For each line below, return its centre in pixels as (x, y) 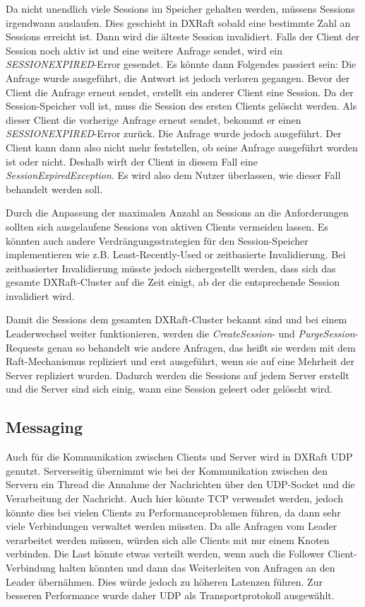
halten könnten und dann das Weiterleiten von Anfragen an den (197, 567)
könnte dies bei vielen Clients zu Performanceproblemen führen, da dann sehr (173, 512)
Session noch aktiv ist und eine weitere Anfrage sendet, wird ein (144, 50)
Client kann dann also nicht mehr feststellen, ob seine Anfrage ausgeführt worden (182, 147)
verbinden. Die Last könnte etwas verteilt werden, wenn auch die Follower (165, 554)
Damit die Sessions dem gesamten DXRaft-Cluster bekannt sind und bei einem (176, 319)
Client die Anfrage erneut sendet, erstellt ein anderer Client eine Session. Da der (180, 92)
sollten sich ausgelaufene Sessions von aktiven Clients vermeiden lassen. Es (167, 226)
